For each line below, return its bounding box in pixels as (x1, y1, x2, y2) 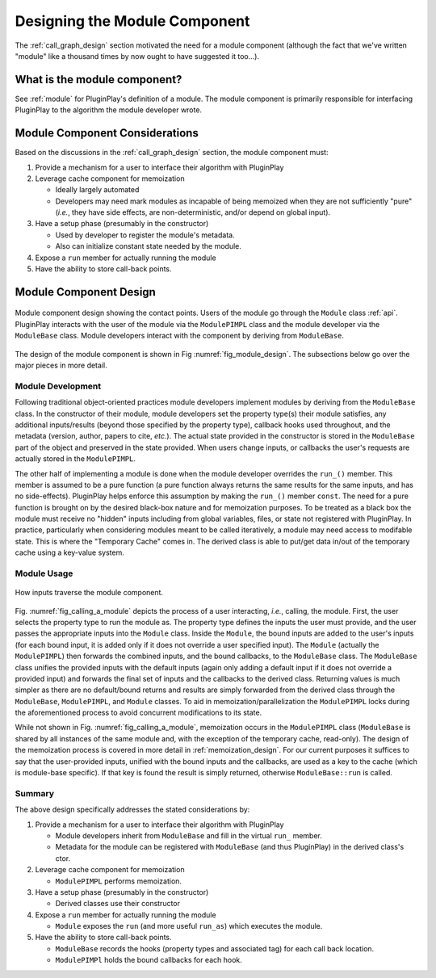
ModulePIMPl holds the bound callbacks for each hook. (55, 955, 242, 965)
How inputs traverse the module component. (15, 588, 164, 598)
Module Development (15, 380, 101, 392)
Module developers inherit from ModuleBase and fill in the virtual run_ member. (55, 830, 322, 840)
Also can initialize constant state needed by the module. (55, 241, 242, 251)
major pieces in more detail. (15, 360, 108, 371)
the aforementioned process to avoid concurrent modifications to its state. (15, 707, 262, 718)
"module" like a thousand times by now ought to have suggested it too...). (15, 51, 260, 61)
